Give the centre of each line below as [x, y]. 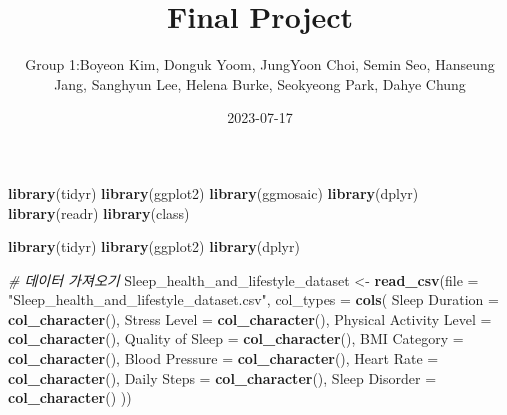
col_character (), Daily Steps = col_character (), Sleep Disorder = [222, 377]
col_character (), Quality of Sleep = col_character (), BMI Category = [236, 338]
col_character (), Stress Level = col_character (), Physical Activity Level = [250, 318]
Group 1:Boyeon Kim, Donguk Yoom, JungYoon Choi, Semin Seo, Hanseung [260, 64]
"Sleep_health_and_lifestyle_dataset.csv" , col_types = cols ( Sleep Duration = [253, 299]
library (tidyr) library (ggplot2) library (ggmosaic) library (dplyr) [213, 192]
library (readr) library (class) [99, 212]
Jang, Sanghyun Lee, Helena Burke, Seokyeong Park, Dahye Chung [260, 83]
